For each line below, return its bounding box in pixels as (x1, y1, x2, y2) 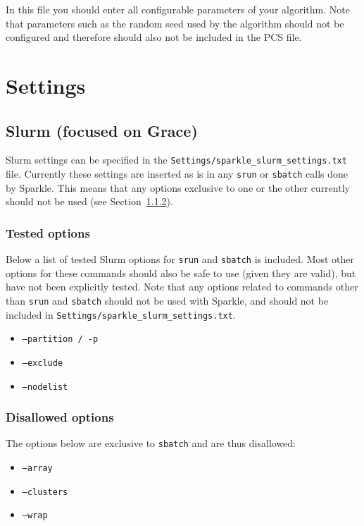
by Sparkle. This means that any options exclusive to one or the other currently (6, 180, 350, 195)
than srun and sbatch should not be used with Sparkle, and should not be (6, 293, 329, 307)
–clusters (22, 487, 68, 497)
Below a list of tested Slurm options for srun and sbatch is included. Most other (6, 252, 355, 267)
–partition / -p (22, 334, 99, 345)
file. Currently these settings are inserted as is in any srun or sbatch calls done (6, 166, 349, 181)
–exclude (22, 357, 63, 368)
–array (22, 463, 53, 474)
